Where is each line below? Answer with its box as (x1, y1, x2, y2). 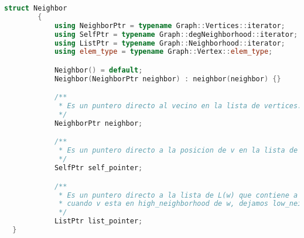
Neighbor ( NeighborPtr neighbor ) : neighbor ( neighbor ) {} (54, 74, 281, 83)
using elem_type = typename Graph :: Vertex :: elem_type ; (54, 47, 273, 56)
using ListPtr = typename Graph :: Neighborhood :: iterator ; (54, 39, 285, 47)
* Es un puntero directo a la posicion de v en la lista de (59, 146, 298, 155)
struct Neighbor (4, 4, 67, 12)
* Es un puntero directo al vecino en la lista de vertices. (59, 102, 302, 111)
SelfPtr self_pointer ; (54, 164, 143, 173)
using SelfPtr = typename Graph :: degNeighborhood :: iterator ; (54, 30, 298, 39)
